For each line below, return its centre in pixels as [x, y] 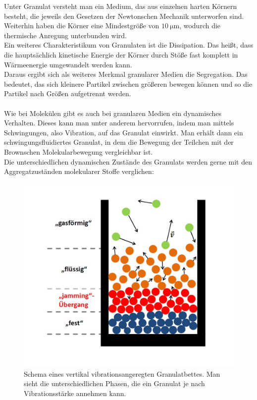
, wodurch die [200, 26]
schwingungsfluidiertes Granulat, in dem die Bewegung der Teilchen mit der [119, 142]
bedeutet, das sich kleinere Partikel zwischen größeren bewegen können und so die [128, 84]
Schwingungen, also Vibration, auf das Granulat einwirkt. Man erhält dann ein [124, 132]
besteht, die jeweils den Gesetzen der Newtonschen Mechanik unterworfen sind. [124, 16]
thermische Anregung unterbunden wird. [65, 35]
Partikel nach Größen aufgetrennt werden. [68, 93]
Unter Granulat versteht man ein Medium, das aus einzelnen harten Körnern [121, 6]
